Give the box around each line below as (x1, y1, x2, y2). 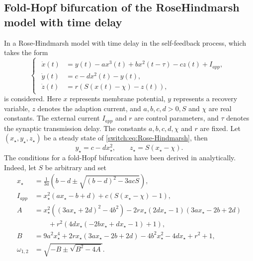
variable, (4, 103, 30, 113)
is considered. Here (4, 93, 61, 104)
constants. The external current (4, 113, 100, 123)
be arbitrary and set (45, 162, 106, 172)
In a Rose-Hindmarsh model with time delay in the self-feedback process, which (4, 37, 247, 48)
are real (208, 103, 232, 113)
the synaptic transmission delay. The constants (4, 123, 147, 133)
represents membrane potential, (70, 93, 166, 104)
